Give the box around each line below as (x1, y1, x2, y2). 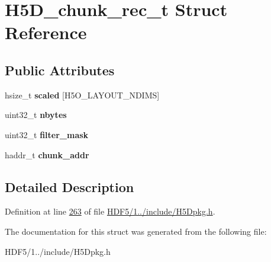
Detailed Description (5, 177, 134, 196)
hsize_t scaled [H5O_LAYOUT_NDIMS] (5, 88, 160, 101)
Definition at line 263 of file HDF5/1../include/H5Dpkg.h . (5, 205, 215, 218)
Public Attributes (5, 60, 115, 79)
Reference (5, 20, 87, 44)
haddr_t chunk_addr (5, 148, 89, 161)
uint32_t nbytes (5, 108, 67, 121)
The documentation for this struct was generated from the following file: (5, 225, 267, 237)
